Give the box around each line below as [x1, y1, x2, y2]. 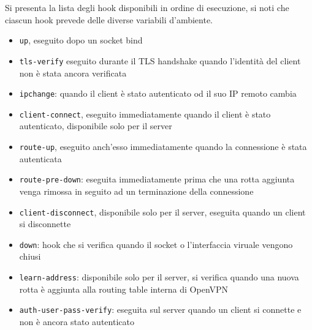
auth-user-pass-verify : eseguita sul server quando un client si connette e [19, 303, 302, 316]
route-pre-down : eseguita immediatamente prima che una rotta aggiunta [19, 173, 295, 186]
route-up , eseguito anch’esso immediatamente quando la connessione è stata [19, 140, 307, 152]
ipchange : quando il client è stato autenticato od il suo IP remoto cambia [19, 87, 297, 100]
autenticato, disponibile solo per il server [19, 119, 172, 132]
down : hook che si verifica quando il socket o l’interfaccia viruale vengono [19, 238, 293, 250]
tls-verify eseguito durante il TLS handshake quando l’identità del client [19, 54, 301, 67]
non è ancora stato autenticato [19, 315, 134, 328]
